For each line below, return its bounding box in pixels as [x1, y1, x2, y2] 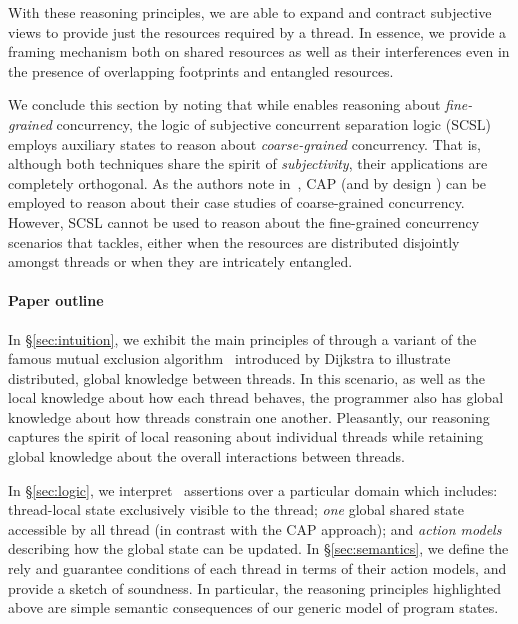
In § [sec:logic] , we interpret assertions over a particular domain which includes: [8, 479, 498, 500]
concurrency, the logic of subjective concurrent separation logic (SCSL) [56, 113, 492, 134]
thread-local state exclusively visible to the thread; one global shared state [8, 499, 464, 520]
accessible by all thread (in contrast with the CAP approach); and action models [8, 518, 502, 539]
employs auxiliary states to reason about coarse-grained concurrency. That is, [8, 133, 481, 154]
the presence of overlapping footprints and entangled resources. [8, 60, 394, 81]
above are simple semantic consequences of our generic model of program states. [8, 597, 499, 618]
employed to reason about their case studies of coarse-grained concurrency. [8, 192, 465, 213]
